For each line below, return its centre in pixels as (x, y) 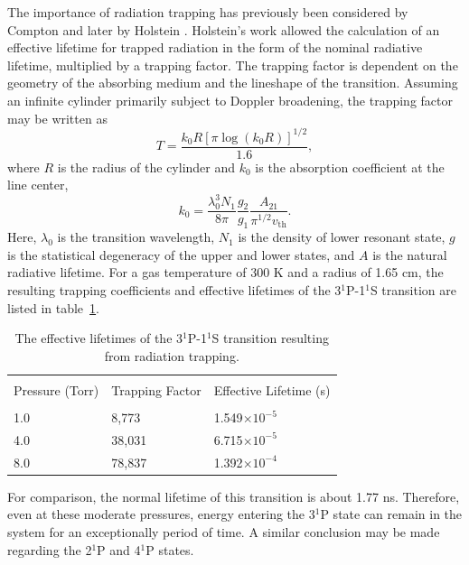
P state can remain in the (391, 514)
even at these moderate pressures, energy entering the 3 (161, 514)
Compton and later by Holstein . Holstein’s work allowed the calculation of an (224, 29)
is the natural (410, 254)
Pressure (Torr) (56, 389)
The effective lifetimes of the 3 (99, 338)
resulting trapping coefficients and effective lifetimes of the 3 (174, 290)
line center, (38, 185)
